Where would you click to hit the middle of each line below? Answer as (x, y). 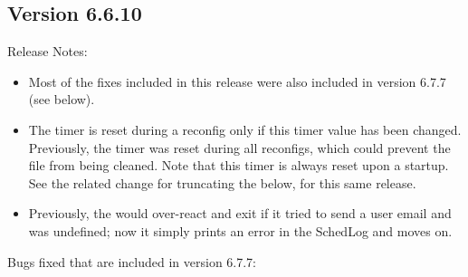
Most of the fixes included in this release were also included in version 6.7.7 (237, 81)
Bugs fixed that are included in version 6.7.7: (132, 261)
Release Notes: (48, 51)
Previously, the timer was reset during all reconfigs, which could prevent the (239, 147)
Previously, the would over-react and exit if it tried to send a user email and (240, 213)
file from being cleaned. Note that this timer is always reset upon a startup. (239, 165)
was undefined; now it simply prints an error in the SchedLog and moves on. (240, 230)
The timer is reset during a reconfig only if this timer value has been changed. (245, 129)
